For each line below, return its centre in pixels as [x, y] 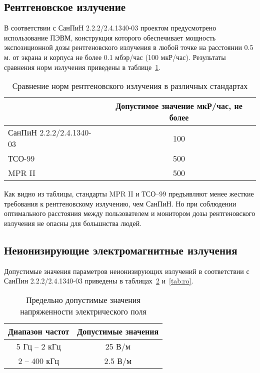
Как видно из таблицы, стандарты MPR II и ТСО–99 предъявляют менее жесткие [129, 194]
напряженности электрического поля [83, 311]
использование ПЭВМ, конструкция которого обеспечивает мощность [110, 37]
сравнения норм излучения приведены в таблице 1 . [82, 67]
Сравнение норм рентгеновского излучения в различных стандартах [130, 86]
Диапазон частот [39, 331]
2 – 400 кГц [38, 360]
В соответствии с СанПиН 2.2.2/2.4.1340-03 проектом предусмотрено [110, 28]
